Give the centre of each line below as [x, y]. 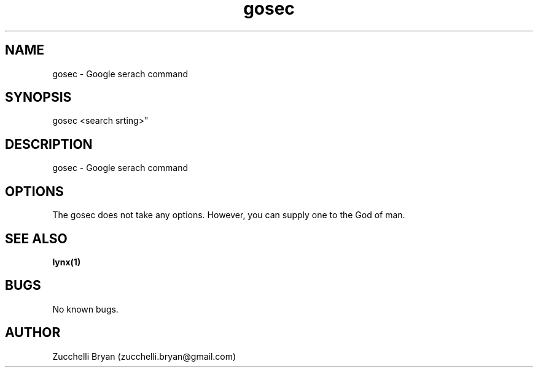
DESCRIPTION [49, 144]
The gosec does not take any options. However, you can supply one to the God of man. [229, 215]
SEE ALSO [36, 238]
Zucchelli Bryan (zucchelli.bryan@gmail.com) [144, 356]
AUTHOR [33, 333]
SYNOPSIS [38, 97]
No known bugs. [85, 309]
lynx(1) [67, 262]
